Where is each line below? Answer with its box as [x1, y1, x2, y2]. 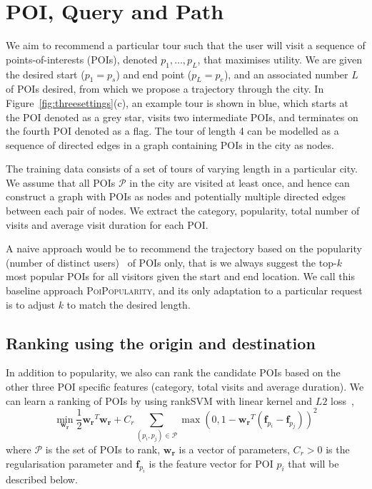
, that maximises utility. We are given [197, 51, 362, 66]
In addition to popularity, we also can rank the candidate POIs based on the [6, 365, 341, 380]
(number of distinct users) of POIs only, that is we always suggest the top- [6, 254, 337, 269]
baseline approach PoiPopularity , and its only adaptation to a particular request [6, 283, 363, 298]
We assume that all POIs [6, 175, 116, 190]
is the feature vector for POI [149, 455, 273, 470]
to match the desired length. [66, 297, 191, 312]
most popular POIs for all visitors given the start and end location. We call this [6, 269, 355, 284]
